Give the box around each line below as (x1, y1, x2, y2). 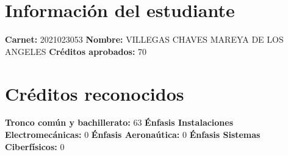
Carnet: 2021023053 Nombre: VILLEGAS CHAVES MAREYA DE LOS (5, 33, 284, 46)
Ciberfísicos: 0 (5, 140, 65, 153)
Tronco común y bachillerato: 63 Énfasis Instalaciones (5, 116, 234, 129)
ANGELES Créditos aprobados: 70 (5, 45, 147, 57)
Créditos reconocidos (5, 81, 184, 106)
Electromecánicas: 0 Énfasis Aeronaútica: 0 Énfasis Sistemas (5, 128, 261, 141)
